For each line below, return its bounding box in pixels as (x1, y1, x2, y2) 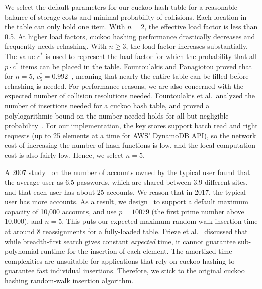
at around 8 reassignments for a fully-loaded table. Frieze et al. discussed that (5, 226, 248, 237)
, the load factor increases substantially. (126, 41, 248, 51)
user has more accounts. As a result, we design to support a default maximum (5, 196, 248, 207)
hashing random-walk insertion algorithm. (5, 275, 134, 286)
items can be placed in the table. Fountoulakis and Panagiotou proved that (21, 61, 252, 71)
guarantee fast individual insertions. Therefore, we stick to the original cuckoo (5, 265, 245, 276)
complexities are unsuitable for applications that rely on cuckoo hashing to (5, 255, 235, 266)
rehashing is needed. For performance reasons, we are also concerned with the (5, 80, 243, 91)
